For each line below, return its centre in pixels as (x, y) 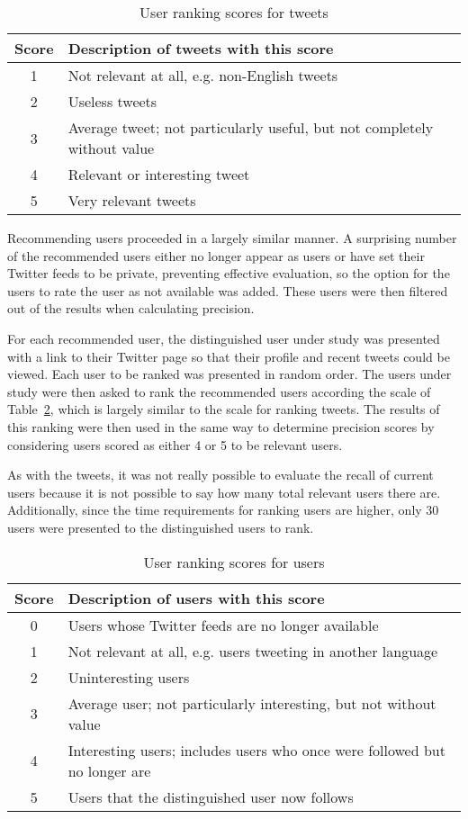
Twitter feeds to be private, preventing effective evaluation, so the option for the (229, 273)
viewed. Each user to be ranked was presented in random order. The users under (229, 374)
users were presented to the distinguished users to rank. (161, 527)
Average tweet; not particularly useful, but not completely (251, 127)
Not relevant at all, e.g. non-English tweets (203, 75)
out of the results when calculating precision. (131, 308)
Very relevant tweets (132, 200)
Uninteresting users (129, 677)
